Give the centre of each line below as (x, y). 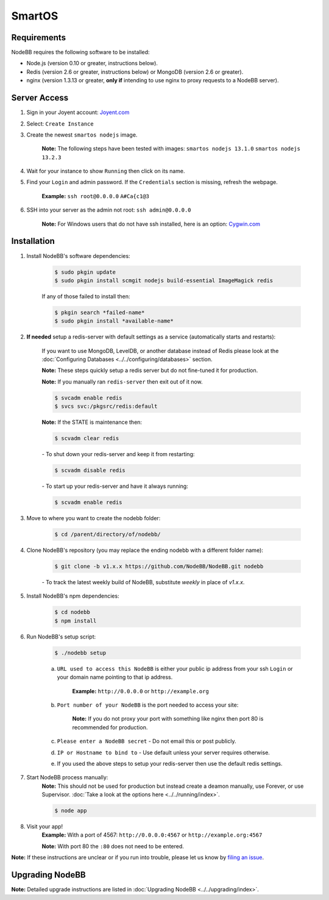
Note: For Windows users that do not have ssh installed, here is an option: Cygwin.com (151, 224)
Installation (33, 241)
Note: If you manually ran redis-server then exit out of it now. (122, 382)
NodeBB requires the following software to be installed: (80, 52)
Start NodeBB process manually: (67, 777)
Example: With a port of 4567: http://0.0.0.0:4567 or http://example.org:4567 (152, 835)
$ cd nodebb (73, 612)
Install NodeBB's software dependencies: (78, 255)
